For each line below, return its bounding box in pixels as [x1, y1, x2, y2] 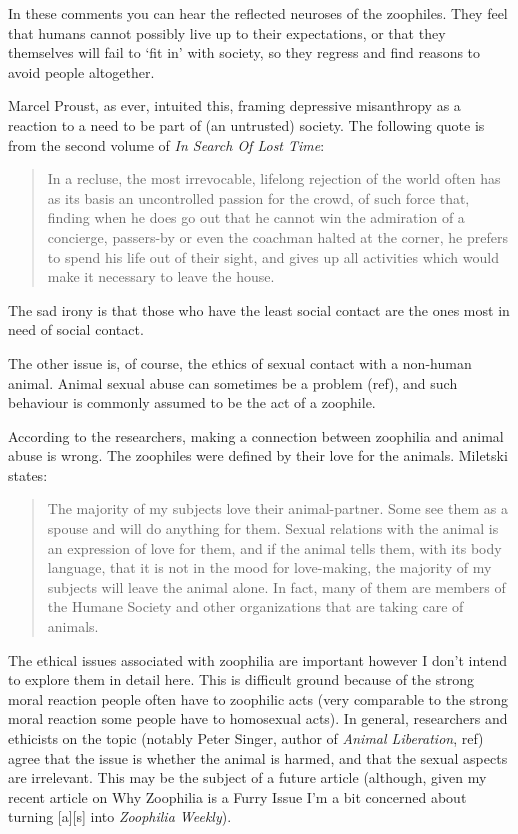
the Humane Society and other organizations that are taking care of [47, 596, 464, 617]
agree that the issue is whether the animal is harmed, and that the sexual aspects [8, 747, 508, 768]
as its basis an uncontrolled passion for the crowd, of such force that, [47, 187, 470, 208]
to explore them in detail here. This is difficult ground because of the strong [8, 669, 474, 690]
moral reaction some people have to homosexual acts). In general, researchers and [8, 708, 508, 729]
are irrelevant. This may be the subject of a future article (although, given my [8, 767, 487, 788]
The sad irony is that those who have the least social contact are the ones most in [8, 299, 510, 320]
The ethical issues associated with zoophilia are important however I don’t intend [8, 649, 508, 670]
